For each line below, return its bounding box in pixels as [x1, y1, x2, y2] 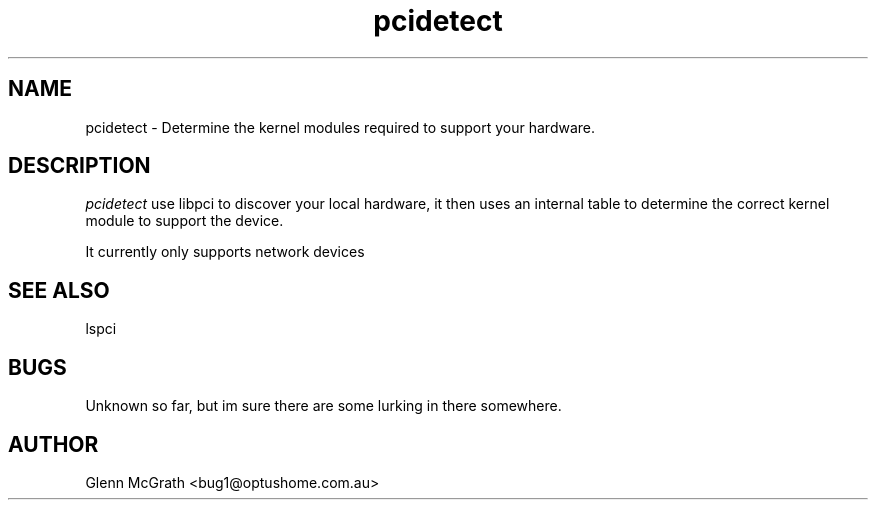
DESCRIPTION [8, 153, 151, 179]
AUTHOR [8, 431, 99, 457]
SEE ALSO [8, 277, 110, 303]
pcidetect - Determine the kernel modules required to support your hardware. [85, 118, 596, 136]
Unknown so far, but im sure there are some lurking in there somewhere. [85, 397, 562, 415]
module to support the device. [85, 212, 284, 230]
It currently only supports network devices [85, 243, 365, 261]
